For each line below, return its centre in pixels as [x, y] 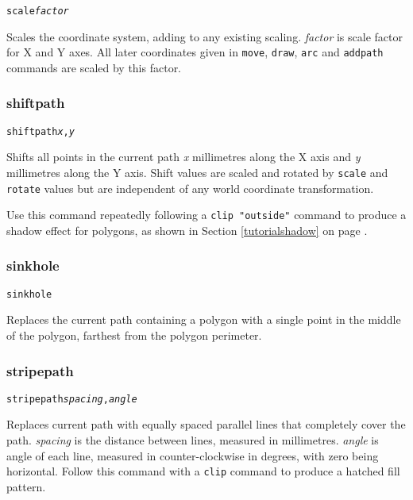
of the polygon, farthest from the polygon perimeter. [134, 335]
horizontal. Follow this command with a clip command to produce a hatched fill [203, 471]
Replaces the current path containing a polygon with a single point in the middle [204, 319]
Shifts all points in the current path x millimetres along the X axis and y [183, 157]
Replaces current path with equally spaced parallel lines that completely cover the [206, 424]
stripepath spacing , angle [72, 399]
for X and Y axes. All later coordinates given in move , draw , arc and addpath [195, 52]
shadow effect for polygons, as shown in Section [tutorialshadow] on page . [187, 230]
